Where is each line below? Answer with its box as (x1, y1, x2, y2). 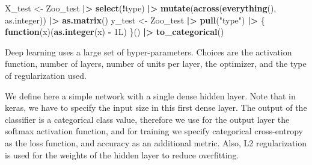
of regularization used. (5, 69, 87, 81)
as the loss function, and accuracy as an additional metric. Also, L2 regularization (5, 136, 307, 149)
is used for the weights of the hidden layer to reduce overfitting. (5, 148, 239, 161)
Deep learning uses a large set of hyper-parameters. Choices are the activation (5, 45, 292, 58)
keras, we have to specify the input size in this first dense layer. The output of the (5, 101, 307, 114)
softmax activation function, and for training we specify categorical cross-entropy (5, 125, 303, 137)
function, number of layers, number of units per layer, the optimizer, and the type (5, 57, 307, 70)
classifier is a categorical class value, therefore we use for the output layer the (5, 113, 290, 125)
